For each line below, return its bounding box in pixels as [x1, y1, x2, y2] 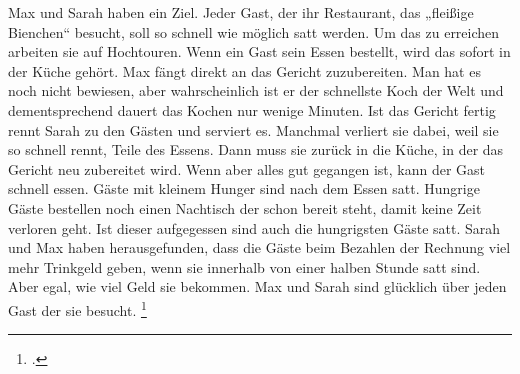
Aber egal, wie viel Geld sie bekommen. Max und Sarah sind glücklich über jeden [8, 276, 507, 297]
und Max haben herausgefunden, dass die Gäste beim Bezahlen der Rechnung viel [8, 237, 511, 258]
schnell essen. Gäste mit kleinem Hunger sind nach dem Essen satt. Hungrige [8, 178, 480, 199]
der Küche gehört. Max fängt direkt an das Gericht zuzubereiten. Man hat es [8, 60, 481, 81]
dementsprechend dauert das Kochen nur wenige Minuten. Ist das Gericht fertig [8, 99, 496, 120]
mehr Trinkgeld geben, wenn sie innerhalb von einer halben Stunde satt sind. [8, 256, 481, 277]
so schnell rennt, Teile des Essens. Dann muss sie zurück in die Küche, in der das [8, 139, 504, 160]
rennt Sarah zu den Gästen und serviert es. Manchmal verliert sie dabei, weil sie [8, 119, 499, 140]
